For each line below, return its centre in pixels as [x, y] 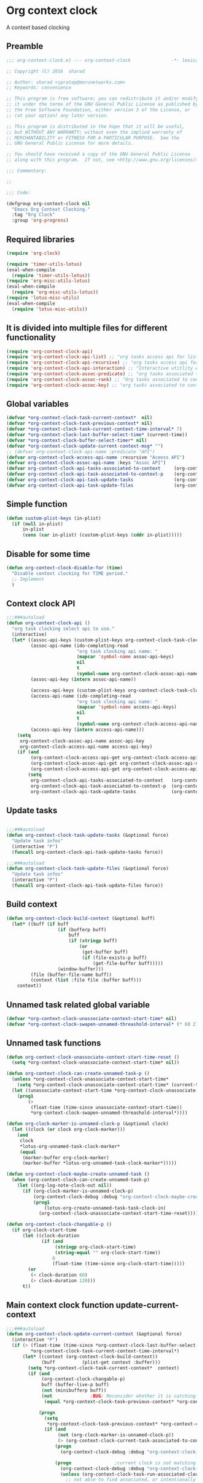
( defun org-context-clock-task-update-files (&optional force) [88, 869]
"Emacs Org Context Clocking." [51, 209]
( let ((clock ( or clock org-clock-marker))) [69, 1130]
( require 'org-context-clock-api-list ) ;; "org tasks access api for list [102, 357]
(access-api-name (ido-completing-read [81, 696]
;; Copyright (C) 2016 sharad [46, 71]
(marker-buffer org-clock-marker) [66, 1157]
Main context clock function [60, 1305]
